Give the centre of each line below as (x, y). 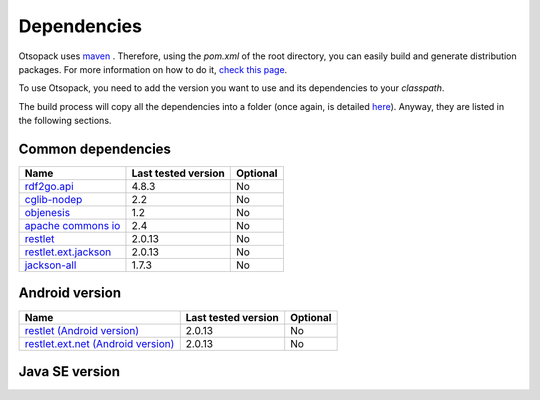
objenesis (47, 213)
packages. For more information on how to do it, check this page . (153, 69)
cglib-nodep (53, 200)
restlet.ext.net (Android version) (99, 343)
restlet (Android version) (82, 330)
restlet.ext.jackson (68, 252)
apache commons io (72, 226)
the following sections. (65, 121)
